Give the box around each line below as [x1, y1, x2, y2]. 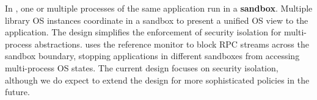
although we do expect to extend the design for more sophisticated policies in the [5, 73, 310, 86]
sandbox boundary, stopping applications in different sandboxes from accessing [5, 49, 300, 62]
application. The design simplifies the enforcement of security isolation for [5, 26, 282, 38]
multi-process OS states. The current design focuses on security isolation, [5, 61, 279, 74]
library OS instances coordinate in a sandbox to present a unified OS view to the [5, 13, 308, 26]
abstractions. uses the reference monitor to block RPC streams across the [34, 37, 309, 50]
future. [5, 85, 30, 98]
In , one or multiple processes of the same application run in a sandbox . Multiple [5, 2, 313, 14]
